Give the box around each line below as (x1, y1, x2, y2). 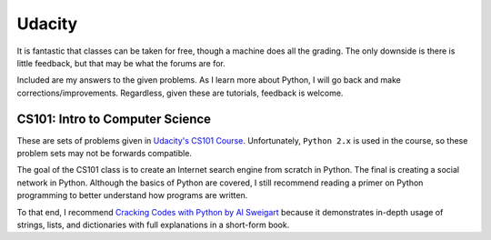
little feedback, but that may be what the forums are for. (16, 57, 226, 68)
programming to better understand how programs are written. (16, 190, 248, 201)
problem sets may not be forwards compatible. (16, 148, 193, 159)
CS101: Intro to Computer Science (16, 111, 212, 126)
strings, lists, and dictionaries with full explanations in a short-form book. (16, 219, 290, 230)
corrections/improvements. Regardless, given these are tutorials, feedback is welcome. (16, 87, 344, 98)
